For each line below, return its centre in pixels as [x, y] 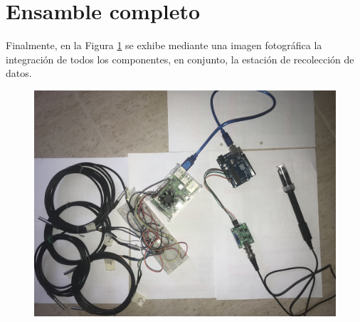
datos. [19, 73]
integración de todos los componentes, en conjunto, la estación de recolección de [180, 59]
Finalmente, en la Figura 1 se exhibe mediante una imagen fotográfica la [164, 45]
